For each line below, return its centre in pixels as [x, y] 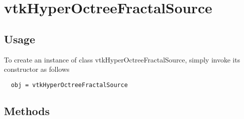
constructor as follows [37, 69]
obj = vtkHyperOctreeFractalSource [69, 85]
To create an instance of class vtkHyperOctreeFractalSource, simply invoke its [122, 59]
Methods [27, 110]
